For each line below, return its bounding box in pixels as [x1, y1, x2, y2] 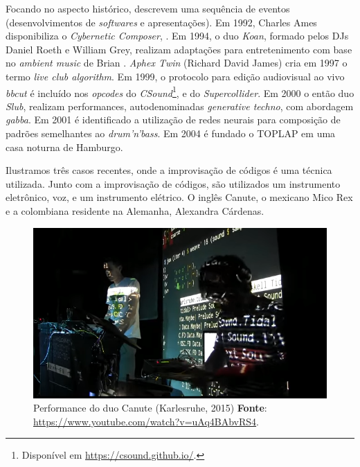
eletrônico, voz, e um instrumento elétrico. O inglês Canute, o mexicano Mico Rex [6, 190, 353, 204]
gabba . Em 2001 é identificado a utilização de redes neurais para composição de [6, 112, 341, 127]
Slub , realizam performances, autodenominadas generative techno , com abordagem [6, 98, 354, 113]
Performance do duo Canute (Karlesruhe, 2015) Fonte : [33, 400, 267, 415]
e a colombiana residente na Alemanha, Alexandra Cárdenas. [6, 203, 264, 218]
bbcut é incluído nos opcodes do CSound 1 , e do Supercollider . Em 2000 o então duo [6, 83, 354, 100]
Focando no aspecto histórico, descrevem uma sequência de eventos [6, 1, 290, 15]
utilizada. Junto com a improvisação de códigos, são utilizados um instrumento [6, 176, 341, 191]
